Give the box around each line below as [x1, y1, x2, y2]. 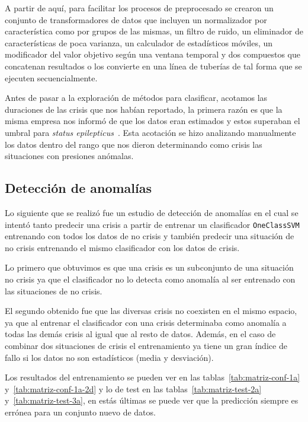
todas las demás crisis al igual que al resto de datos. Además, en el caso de [5, 328, 276, 340]
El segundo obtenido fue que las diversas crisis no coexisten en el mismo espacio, [5, 304, 297, 317]
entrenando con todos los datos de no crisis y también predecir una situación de [5, 230, 294, 242]
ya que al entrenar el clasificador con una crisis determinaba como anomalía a [5, 316, 287, 328]
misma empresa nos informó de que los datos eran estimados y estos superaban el [5, 115, 300, 127]
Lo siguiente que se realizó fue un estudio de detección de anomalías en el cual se [5, 206, 299, 218]
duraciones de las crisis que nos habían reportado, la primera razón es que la [5, 103, 283, 115]
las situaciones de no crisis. [5, 284, 102, 297]
